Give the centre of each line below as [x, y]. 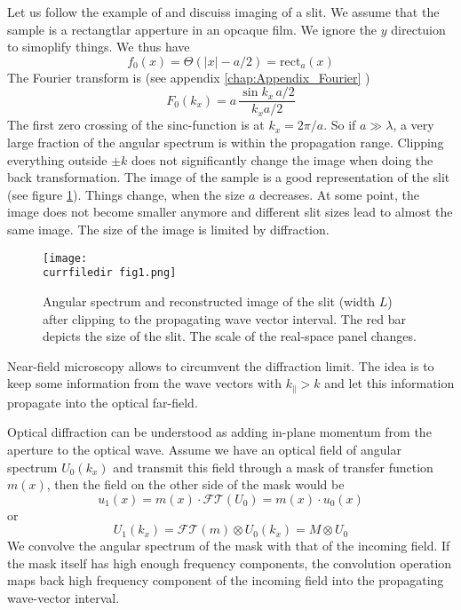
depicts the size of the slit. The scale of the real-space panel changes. [230, 336]
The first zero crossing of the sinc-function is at [136, 125]
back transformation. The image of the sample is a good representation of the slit [229, 177]
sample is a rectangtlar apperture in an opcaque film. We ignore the [192, 29]
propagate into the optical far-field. [103, 402]
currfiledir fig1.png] [110, 273]
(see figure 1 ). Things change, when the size [126, 194]
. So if [340, 125]
